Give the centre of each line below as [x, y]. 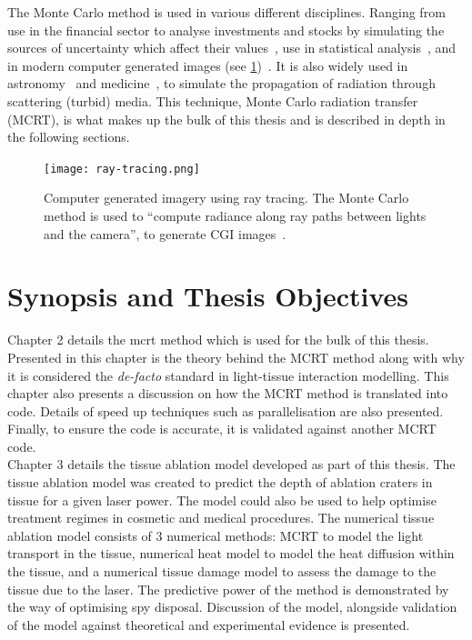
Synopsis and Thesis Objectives [208, 296]
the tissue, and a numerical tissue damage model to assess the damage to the [222, 571]
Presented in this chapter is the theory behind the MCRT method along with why [236, 357]
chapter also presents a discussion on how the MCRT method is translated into [228, 393]
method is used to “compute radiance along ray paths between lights [235, 215]
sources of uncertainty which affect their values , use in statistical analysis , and [232, 48]
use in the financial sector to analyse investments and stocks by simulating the [226, 30]
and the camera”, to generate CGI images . [165, 233]
